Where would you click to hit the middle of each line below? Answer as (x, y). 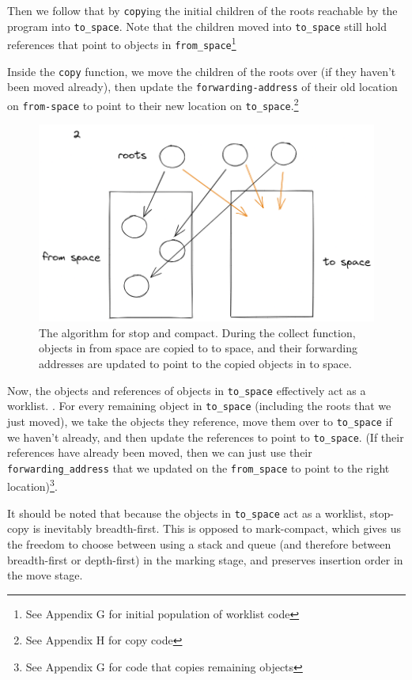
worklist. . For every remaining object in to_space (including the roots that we (199, 406)
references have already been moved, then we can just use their (160, 452)
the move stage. (45, 575)
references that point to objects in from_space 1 (122, 43)
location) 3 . (32, 485)
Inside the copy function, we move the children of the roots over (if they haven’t (202, 71)
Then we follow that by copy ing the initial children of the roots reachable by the (202, 10)
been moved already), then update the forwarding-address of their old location (202, 87)
